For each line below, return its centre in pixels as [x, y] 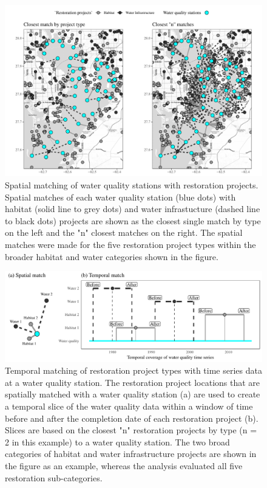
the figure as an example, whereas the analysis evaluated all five [124, 465]
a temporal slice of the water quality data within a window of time [129, 406]
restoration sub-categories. [54, 477]
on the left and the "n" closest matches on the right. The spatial [124, 232]
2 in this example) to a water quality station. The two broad [117, 442]
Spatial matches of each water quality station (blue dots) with [120, 197]
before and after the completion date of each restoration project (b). [132, 418]
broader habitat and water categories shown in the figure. [112, 256]
